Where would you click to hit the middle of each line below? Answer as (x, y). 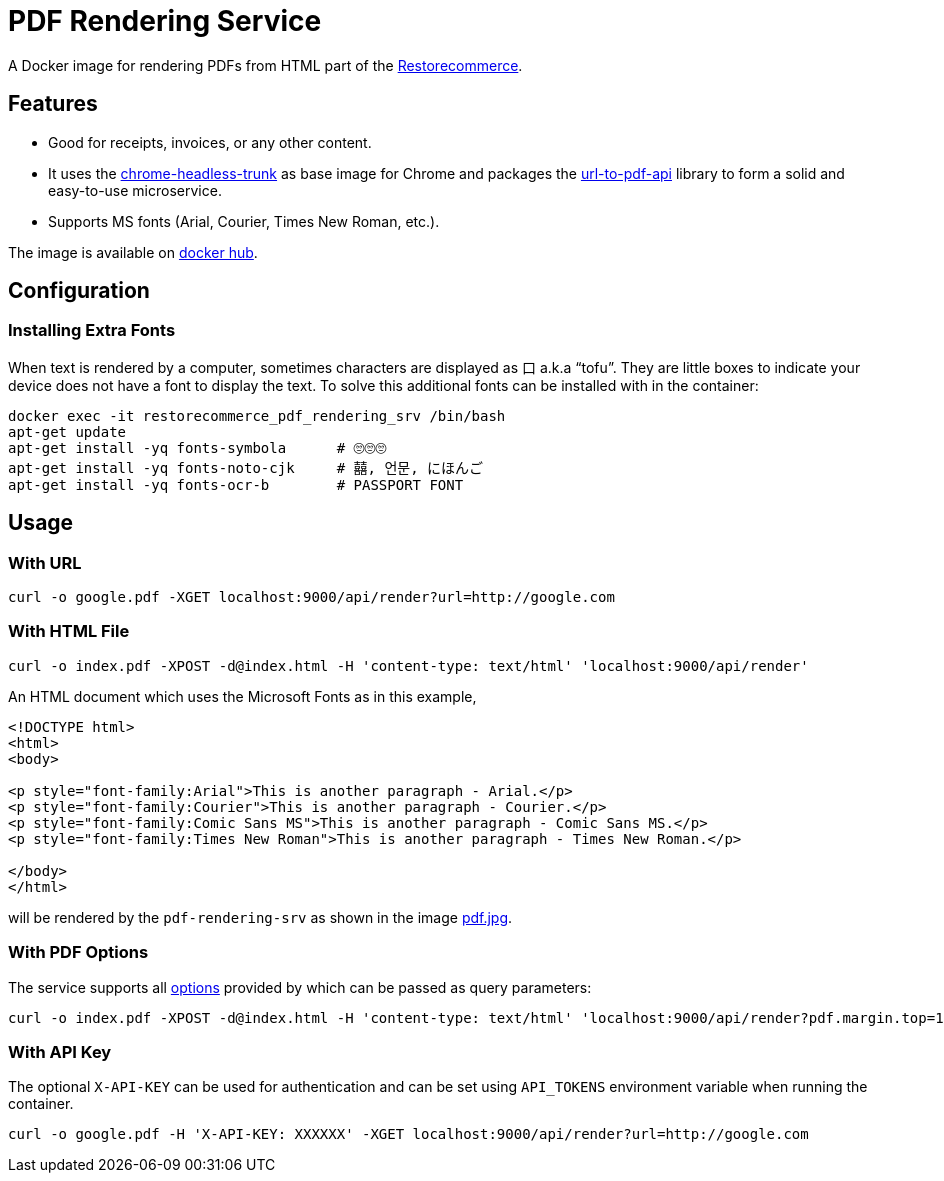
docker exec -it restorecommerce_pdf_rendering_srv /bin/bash (257, 415)
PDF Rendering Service (165, 21)
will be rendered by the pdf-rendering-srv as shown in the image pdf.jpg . (260, 917)
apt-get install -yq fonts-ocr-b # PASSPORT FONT (236, 484)
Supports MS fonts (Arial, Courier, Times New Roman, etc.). (244, 221)
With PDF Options (78, 952)
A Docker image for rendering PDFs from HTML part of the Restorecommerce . (265, 65)
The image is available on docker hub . (133, 252)
